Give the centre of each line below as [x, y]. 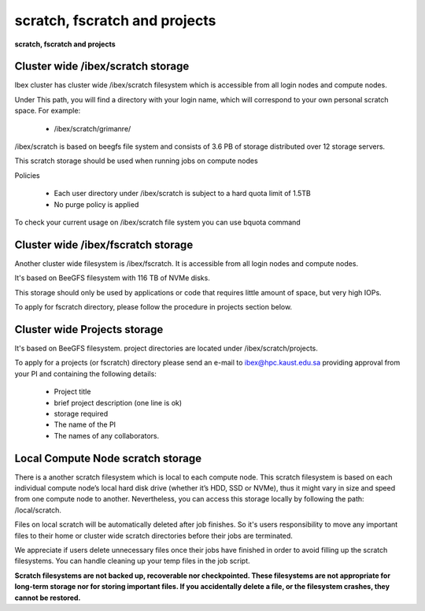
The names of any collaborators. [107, 435]
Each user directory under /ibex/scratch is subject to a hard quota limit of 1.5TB [182, 194]
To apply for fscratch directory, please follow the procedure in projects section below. [153, 307]
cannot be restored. [48, 598]
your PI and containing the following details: [85, 373]
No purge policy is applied [96, 204]
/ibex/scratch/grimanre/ [92, 128]
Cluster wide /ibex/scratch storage [102, 67]
